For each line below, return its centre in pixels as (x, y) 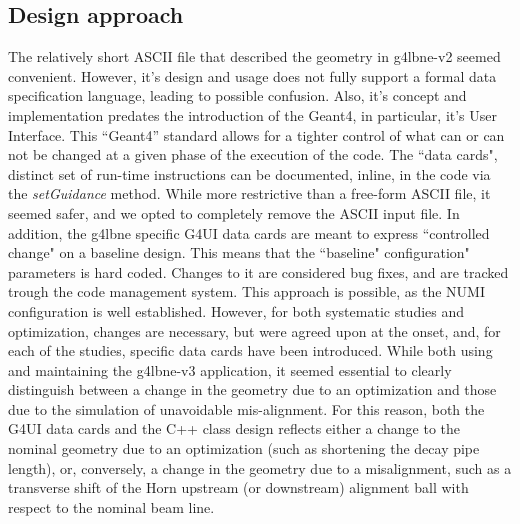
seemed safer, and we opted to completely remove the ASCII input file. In (234, 212)
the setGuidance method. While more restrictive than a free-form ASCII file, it (249, 193)
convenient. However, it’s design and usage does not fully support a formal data (252, 75)
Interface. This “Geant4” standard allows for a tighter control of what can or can (256, 134)
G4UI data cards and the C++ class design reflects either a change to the (234, 428)
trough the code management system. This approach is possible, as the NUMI (246, 291)
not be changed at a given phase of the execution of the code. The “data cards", (253, 154)
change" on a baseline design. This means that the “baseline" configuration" (239, 252)
